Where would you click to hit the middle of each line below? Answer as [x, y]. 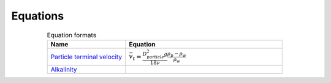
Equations [38, 16]
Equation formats [72, 35]
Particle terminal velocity [86, 57]
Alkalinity [64, 70]
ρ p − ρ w [177, 54]
